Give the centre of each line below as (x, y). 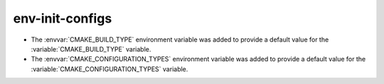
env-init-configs (63, 18)
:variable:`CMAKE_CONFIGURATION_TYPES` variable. (110, 69)
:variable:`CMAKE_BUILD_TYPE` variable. (91, 49)
